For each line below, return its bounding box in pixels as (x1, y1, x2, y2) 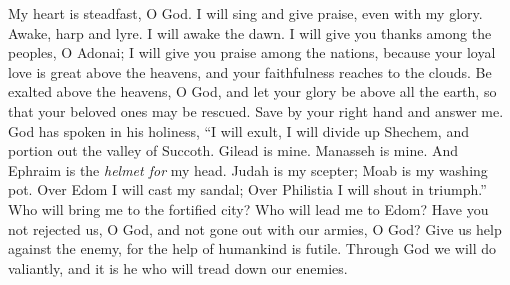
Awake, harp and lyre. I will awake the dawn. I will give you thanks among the (8, 22, 492, 43)
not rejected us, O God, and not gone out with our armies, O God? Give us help (8, 218, 502, 239)
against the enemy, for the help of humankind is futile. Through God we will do (8, 238, 497, 259)
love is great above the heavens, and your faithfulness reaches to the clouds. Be (8, 61, 492, 82)
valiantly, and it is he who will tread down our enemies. (8, 257, 348, 278)
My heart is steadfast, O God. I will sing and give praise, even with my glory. (8, 3, 483, 23)
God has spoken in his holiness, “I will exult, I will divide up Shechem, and (8, 120, 469, 141)
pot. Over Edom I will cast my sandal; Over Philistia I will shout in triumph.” (8, 179, 487, 200)
